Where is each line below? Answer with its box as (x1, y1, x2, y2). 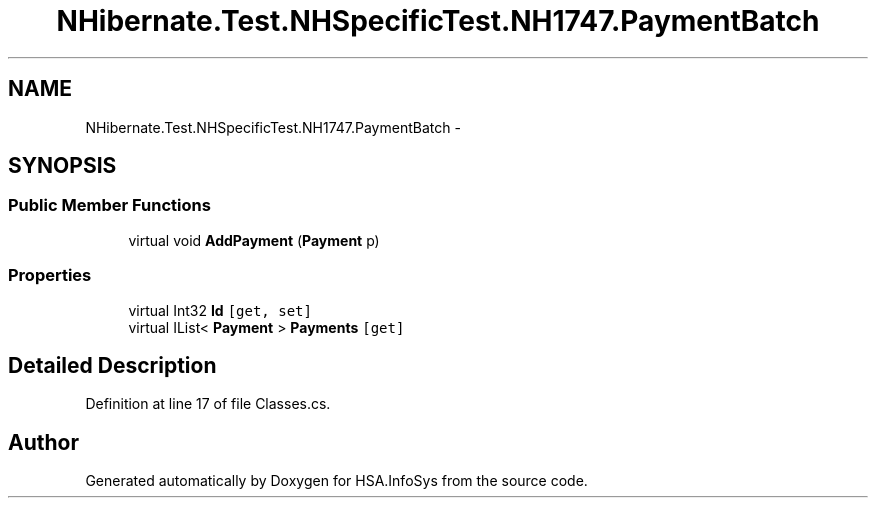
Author (8, 429, 79, 455)
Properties (8, 265, 92, 286)
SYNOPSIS (8, 153, 117, 179)
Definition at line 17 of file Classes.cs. (85, 395, 331, 413)
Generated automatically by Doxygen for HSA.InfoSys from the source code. (85, 472, 588, 490)
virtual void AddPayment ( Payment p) (128, 231, 380, 249)
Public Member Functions (8, 195, 211, 216)
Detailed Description (8, 352, 217, 378)
